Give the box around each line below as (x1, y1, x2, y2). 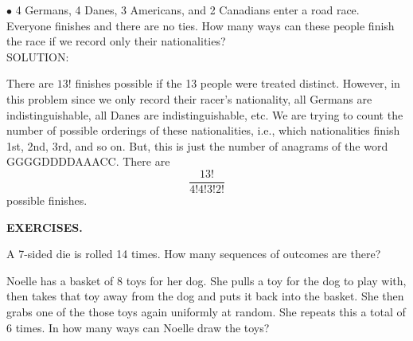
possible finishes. (6, 192, 88, 208)
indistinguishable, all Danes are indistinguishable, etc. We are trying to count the (6, 106, 403, 123)
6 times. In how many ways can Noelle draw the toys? (6, 319, 270, 335)
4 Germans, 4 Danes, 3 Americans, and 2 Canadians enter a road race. (15, 2, 360, 18)
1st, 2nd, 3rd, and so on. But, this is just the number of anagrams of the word (6, 137, 388, 154)
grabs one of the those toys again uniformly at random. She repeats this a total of (6, 303, 406, 319)
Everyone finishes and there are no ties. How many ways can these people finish (6, 17, 395, 33)
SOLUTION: (6, 48, 69, 65)
